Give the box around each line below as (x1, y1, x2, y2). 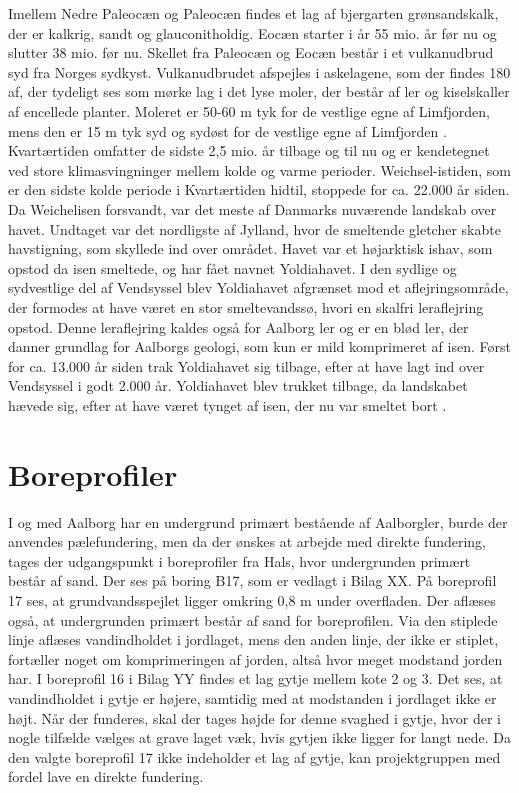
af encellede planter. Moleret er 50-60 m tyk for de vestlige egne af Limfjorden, (8, 100, 490, 121)
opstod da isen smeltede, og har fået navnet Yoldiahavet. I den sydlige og (8, 257, 457, 278)
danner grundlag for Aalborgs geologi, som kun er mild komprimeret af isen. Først (8, 336, 511, 357)
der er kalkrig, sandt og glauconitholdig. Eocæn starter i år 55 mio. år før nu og (8, 22, 497, 43)
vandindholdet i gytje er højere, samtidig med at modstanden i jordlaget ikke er (8, 687, 497, 708)
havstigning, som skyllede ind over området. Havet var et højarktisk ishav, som (8, 238, 493, 259)
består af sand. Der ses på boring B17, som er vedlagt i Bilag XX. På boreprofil (8, 570, 497, 591)
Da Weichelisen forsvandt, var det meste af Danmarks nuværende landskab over (8, 198, 497, 219)
